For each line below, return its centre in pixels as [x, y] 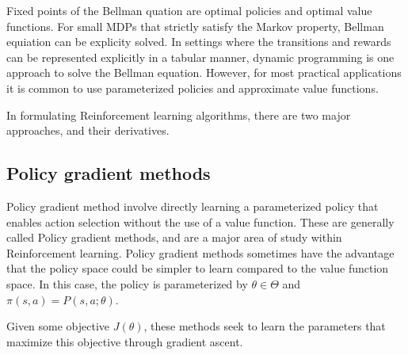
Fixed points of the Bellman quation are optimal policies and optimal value [189, 10]
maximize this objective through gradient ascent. [125, 341]
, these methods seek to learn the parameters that [265, 326]
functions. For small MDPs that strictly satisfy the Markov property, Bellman [195, 26]
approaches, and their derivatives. [88, 130]
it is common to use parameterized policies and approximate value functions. [193, 88]
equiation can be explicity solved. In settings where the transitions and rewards [199, 42]
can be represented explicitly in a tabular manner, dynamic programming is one [200, 57]
